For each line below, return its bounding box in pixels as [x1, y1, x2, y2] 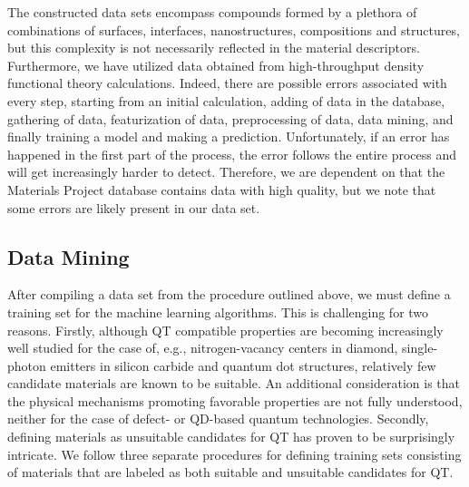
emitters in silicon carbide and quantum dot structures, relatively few [50, 356, 436, 375]
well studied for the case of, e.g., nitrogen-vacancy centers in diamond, [7, 338, 398, 357]
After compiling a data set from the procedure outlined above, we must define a [7, 285, 451, 304]
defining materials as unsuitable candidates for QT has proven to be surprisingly [7, 427, 455, 446]
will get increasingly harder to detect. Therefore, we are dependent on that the [7, 162, 445, 181]
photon [7, 356, 46, 375]
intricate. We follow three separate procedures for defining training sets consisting [7, 444, 462, 463]
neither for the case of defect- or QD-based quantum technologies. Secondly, [7, 409, 429, 428]
